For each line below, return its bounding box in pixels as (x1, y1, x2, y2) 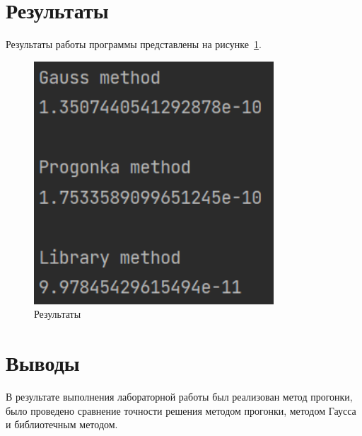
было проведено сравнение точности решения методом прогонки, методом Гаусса (6, 403, 356, 418)
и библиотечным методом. (6, 417, 118, 432)
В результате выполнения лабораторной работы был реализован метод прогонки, (6, 389, 353, 404)
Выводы (6, 348, 80, 377)
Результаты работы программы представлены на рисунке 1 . (6, 37, 262, 52)
